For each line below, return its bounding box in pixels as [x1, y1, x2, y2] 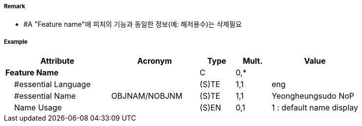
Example [4, 38, 28, 45]
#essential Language [14, 79, 91, 90]
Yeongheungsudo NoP [272, 91, 355, 101]
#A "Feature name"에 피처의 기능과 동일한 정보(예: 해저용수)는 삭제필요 [23, 20, 242, 29]
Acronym [137, 56, 172, 66]
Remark [4, 3, 25, 10]
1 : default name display [272, 103, 359, 113]
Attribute [40, 56, 75, 66]
